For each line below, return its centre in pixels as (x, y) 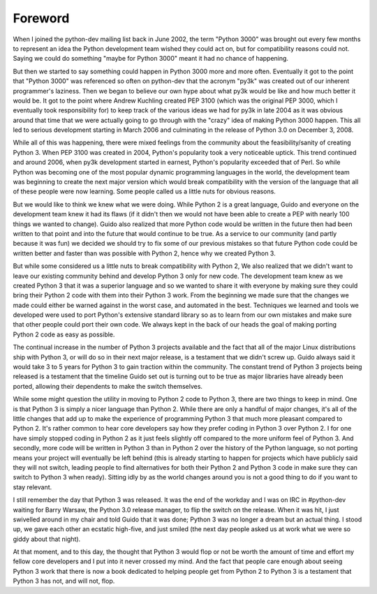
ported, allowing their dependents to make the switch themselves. (108, 386)
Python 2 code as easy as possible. (64, 334)
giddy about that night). (47, 539)
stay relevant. (32, 487)
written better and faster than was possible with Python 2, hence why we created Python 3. (144, 253)
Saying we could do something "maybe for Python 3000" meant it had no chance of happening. (151, 59)
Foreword (41, 18)
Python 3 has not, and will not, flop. (64, 581)
